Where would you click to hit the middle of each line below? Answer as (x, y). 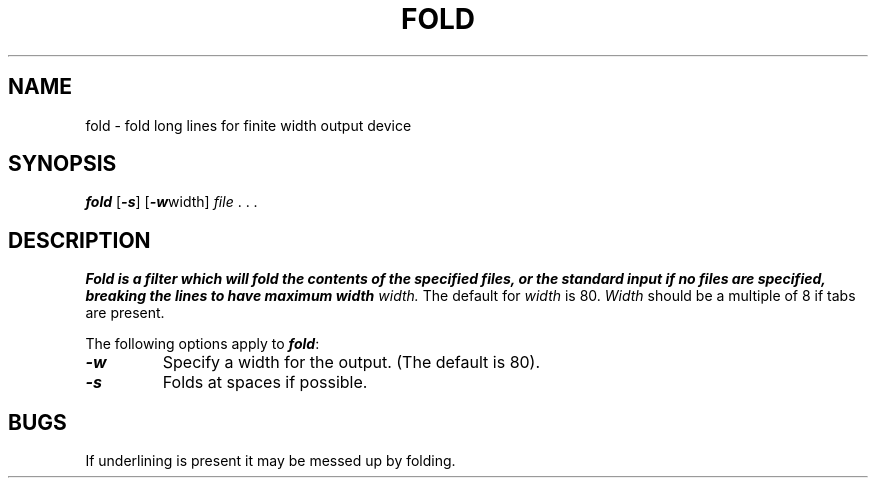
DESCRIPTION (79, 240)
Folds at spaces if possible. (265, 382)
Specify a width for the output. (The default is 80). (351, 362)
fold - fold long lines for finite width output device (248, 125)
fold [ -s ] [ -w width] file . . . (171, 202)
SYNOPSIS (62, 164)
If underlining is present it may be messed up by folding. (270, 461)
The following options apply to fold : (202, 344)
